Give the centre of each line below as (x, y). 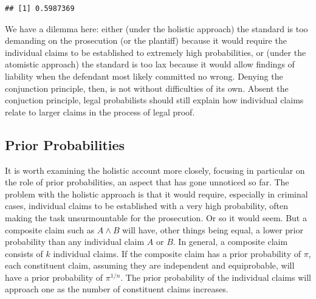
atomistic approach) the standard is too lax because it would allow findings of (150, 64)
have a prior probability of (54, 277)
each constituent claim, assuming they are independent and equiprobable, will (150, 265)
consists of (24, 253)
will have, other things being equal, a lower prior (213, 229)
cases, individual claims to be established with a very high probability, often (147, 206)
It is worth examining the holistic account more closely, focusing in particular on (155, 170)
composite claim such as (50, 229)
